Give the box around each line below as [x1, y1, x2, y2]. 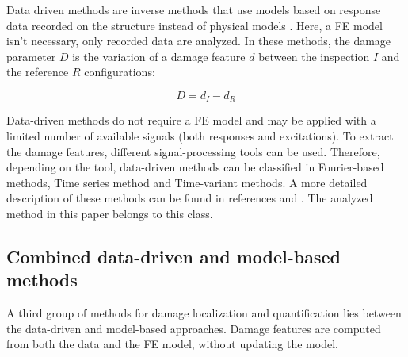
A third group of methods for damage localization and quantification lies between [6, 305, 402, 321]
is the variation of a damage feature [72, 48, 246, 64]
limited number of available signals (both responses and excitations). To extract [6, 128, 394, 144]
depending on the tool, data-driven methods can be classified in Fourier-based [6, 159, 384, 175]
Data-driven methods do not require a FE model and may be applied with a [6, 112, 376, 129]
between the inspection [258, 48, 370, 64]
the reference [6, 63, 69, 80]
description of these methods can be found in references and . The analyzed [6, 190, 373, 206]
